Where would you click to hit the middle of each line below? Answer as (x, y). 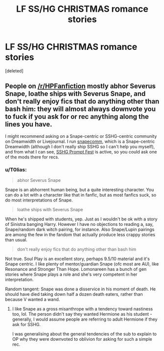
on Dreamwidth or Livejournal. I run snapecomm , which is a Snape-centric (80, 141)
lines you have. (29, 124)
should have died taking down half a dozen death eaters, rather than (74, 294)
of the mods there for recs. (32, 157)
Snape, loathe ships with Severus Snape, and (75, 94)
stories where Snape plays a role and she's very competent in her (71, 274)
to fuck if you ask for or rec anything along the (77, 117)
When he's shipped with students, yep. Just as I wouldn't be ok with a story (81, 219)
